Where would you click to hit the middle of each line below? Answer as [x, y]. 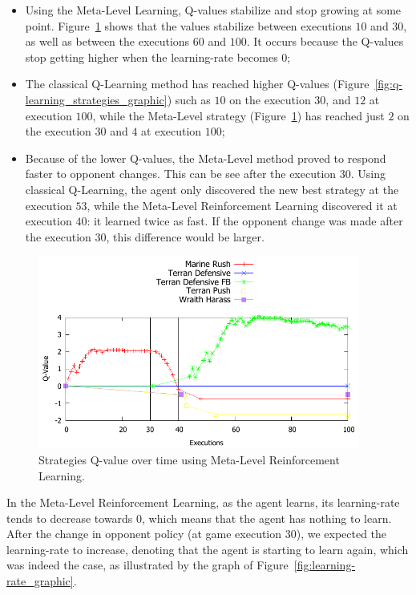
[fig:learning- [325, 565]
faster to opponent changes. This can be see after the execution [181, 174]
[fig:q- [389, 84]
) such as [189, 99]
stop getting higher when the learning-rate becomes [151, 57]
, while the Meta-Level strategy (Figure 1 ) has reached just [238, 115]
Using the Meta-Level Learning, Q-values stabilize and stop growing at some [213, 10]
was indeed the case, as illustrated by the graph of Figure [147, 565]
